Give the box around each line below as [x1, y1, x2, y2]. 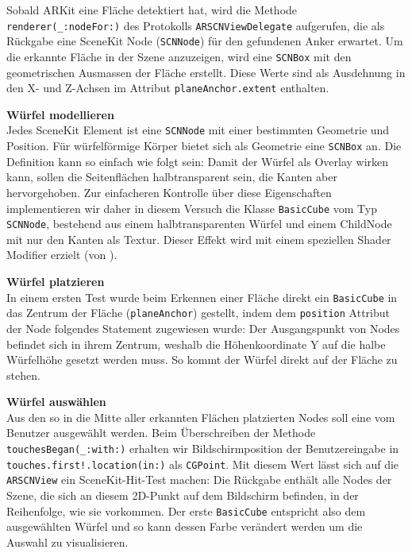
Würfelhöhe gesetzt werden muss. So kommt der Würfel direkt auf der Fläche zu [6, 351, 398, 368]
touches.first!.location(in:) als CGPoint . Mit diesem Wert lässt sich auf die [6, 455, 399, 472]
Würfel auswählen [6, 393, 106, 410]
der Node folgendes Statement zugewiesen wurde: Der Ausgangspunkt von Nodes [6, 319, 400, 336]
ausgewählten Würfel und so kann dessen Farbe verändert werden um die [6, 518, 363, 535]
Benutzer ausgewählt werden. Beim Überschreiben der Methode [6, 424, 316, 441]
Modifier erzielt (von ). [6, 246, 117, 263]
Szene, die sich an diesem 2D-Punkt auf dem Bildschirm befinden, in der [6, 487, 359, 504]
